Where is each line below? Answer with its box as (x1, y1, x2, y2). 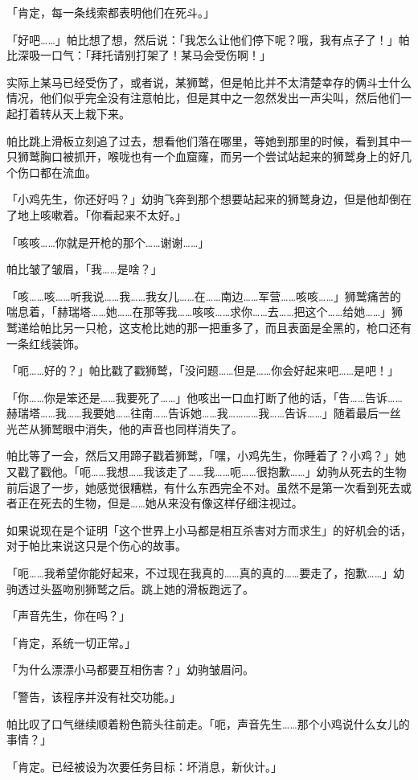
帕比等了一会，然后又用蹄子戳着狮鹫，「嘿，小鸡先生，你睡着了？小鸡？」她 (6, 447, 406, 464)
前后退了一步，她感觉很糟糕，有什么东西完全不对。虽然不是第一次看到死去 (6, 478, 400, 495)
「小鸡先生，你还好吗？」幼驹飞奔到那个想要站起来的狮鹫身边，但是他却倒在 (6, 191, 412, 207)
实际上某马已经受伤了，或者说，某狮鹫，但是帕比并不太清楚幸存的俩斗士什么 (6, 73, 412, 90)
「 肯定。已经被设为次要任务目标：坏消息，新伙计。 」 (6, 757, 282, 774)
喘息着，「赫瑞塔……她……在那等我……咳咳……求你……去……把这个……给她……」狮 (6, 303, 404, 320)
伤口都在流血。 (17, 163, 96, 180)
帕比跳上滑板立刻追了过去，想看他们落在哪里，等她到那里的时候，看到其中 (6, 132, 400, 149)
